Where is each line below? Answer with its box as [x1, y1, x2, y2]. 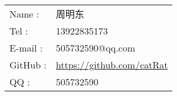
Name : [9, 6, 40, 20]
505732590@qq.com [55, 41, 136, 54]
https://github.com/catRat [55, 58, 168, 71]
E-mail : [9, 41, 43, 54]
